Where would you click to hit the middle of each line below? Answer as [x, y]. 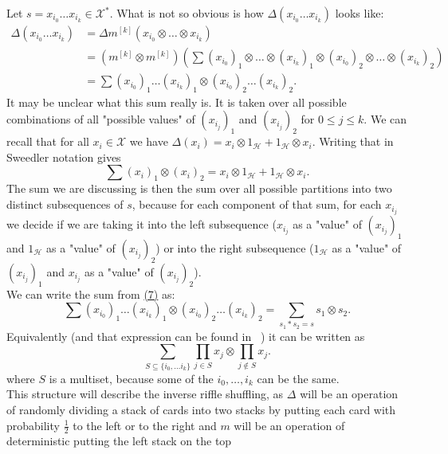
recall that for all [48, 141]
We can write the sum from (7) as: [91, 294]
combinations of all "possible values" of [101, 119]
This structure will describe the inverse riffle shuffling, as [145, 394]
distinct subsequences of [65, 204]
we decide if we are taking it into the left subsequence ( [141, 224]
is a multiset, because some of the [131, 378]
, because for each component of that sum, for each [257, 204]
